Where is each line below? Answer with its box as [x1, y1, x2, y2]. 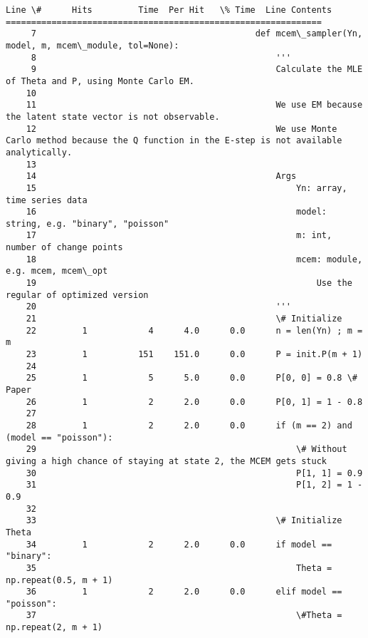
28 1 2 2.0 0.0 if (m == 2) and [26, 420, 352, 431]
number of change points [6, 242, 123, 253]
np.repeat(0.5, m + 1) [6, 575, 113, 585]
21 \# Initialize [26, 314, 342, 324]
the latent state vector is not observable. [6, 111, 220, 122]
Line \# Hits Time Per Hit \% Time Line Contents [6, 5, 332, 15]
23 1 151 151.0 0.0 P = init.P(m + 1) [26, 349, 363, 360]
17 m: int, [26, 230, 332, 241]
